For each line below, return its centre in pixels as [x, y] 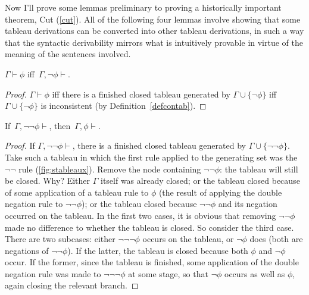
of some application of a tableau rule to [77, 192]
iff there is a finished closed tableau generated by [141, 94]
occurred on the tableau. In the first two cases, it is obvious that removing [141, 215]
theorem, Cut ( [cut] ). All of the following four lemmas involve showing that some [153, 19]
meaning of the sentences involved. [68, 54]
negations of [27, 250]
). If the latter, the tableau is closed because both [158, 250]
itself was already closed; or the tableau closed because [200, 181]
